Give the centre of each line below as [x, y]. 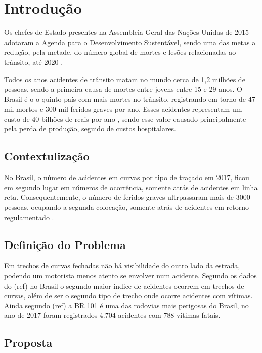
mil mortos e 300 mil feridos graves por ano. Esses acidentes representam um [123, 109]
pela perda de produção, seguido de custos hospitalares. [90, 129]
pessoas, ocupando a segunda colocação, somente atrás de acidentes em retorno [126, 207]
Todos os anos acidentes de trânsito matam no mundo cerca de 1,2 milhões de [125, 79]
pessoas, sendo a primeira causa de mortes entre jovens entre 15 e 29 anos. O [123, 89]
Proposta [28, 343]
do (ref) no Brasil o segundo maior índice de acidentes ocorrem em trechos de [124, 285]
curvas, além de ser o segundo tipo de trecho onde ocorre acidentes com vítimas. [128, 295]
